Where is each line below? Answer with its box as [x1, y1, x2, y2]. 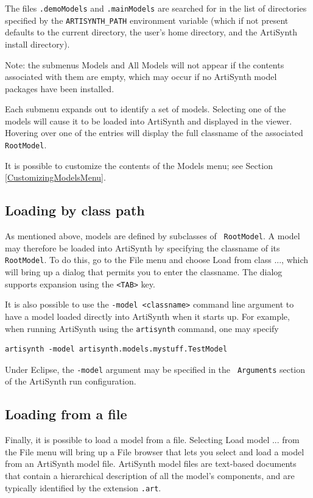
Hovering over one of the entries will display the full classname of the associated [5, 126, 303, 139]
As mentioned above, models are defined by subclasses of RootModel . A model [5, 229, 300, 242]
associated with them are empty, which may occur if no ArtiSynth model [5, 70, 277, 83]
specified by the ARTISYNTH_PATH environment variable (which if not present [5, 13, 289, 26]
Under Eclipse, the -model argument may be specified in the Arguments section [5, 363, 306, 375]
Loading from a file [5, 405, 127, 424]
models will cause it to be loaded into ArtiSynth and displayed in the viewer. [5, 114, 292, 127]
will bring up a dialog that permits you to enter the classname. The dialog [5, 265, 283, 278]
